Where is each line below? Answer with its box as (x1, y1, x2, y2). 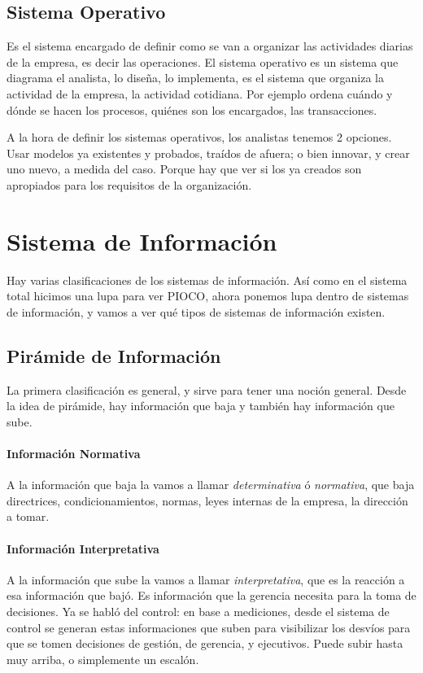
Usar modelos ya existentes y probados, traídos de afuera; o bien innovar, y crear (7, 144, 410, 161)
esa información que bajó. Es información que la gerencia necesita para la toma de (7, 587, 416, 604)
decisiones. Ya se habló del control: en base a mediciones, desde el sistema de (7, 603, 390, 619)
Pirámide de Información (7, 343, 221, 368)
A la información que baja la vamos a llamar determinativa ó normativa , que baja (7, 476, 415, 493)
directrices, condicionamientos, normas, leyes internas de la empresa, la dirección (7, 492, 408, 509)
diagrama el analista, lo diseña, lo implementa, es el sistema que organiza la (7, 69, 384, 86)
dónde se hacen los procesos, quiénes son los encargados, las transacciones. (7, 101, 377, 118)
